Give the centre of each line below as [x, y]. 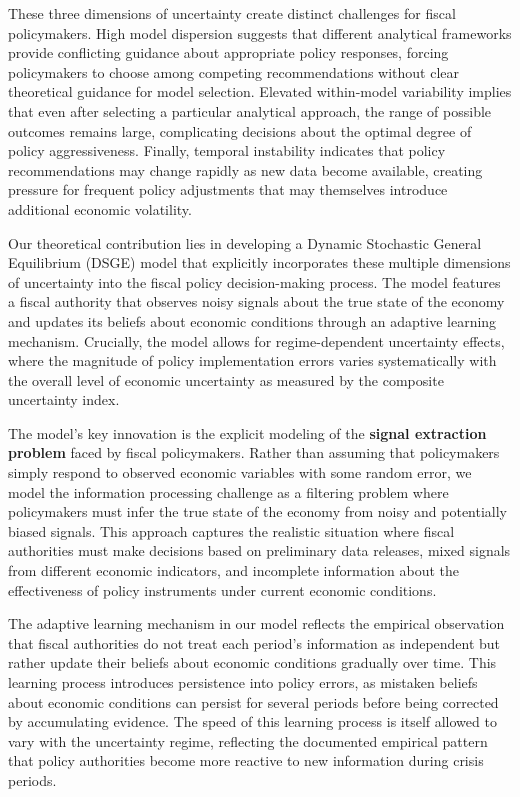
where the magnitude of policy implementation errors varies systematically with [252, 360]
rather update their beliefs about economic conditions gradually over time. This [252, 662]
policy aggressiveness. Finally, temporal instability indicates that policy [227, 150]
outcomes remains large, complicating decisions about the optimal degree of [240, 130]
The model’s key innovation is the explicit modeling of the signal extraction [247, 432]
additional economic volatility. [100, 208]
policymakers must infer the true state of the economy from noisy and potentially [258, 511]
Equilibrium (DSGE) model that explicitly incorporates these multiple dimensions [259, 262]
